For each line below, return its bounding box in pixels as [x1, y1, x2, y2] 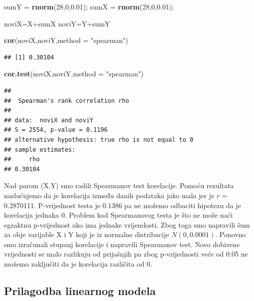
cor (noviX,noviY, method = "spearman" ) [4, 35, 128, 45]
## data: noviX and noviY [4, 116, 93, 124]
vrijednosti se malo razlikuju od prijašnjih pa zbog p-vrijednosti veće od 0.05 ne [4, 249, 248, 259]
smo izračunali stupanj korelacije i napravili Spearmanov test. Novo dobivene [4, 239, 240, 249]
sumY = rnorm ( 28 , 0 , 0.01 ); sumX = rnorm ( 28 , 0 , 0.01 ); [4, 1, 174, 11]
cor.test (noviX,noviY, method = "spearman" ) [4, 68, 144, 79]
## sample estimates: [4, 146, 76, 153]
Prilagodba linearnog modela [4, 283, 156, 299]
